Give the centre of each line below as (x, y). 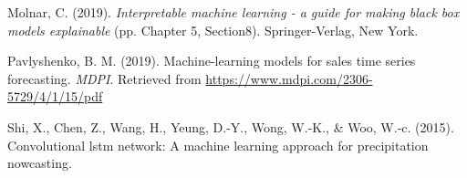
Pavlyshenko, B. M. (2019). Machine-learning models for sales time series (212, 61)
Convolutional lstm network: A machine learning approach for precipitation (218, 145)
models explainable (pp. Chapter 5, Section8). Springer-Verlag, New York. (213, 30)
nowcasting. (40, 163)
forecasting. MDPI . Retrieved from (104, 78)
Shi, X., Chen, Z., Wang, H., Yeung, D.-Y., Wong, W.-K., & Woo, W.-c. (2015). (231, 126)
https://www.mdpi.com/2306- (289, 78)
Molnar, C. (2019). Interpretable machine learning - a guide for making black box (233, 12)
